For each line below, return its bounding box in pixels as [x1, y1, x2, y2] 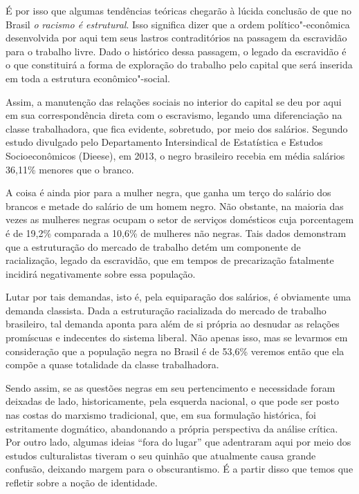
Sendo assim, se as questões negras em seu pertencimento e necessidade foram [6, 380, 335, 395]
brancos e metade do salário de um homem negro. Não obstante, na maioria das [6, 198, 344, 213]
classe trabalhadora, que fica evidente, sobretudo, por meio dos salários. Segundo [6, 121, 348, 135]
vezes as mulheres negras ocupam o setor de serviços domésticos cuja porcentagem [6, 212, 354, 227]
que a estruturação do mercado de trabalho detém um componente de [6, 239, 301, 254]
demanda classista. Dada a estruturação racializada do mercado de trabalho [6, 303, 326, 317]
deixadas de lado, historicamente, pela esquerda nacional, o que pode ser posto [6, 394, 339, 408]
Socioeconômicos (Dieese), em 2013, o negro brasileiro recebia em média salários [6, 148, 345, 162]
